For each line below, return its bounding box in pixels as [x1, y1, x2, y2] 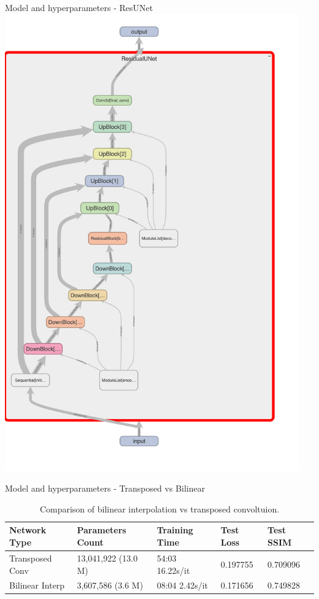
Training [156, 524, 193, 536]
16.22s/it [156, 563, 190, 576]
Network [9, 524, 47, 536]
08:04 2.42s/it [156, 579, 208, 592]
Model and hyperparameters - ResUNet [5, 1, 153, 14]
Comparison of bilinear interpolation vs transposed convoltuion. [39, 502, 280, 515]
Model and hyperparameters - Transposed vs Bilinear [5, 482, 206, 495]
